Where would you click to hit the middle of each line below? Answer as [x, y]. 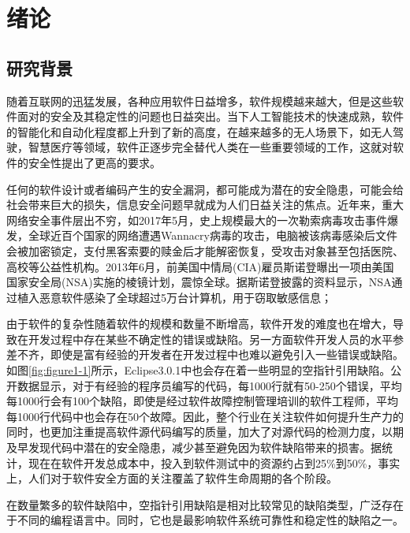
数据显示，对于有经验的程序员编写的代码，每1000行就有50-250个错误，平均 [209, 385]
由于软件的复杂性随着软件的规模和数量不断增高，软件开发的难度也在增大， [199, 324]
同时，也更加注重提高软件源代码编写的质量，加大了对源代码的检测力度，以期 [205, 432]
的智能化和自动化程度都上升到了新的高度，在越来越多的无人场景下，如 [188, 131]
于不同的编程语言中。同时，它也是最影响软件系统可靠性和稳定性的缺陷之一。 [205, 520]
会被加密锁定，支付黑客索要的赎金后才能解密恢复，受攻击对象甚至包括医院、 [205, 250]
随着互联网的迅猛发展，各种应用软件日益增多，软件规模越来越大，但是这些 [199, 101]
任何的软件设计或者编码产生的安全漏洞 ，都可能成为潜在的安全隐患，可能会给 [205, 189]
